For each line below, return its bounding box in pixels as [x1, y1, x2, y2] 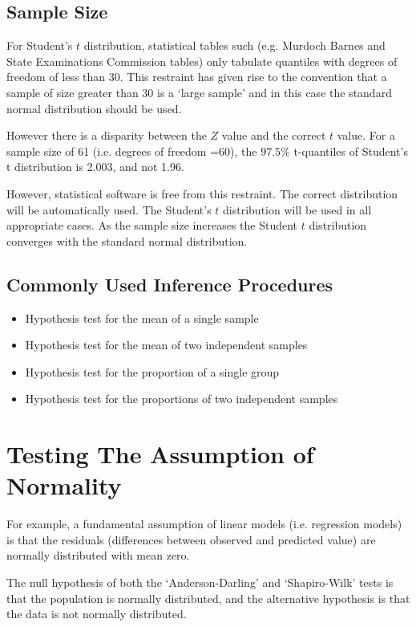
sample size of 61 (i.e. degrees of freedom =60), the [6, 142, 257, 159]
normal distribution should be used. [6, 100, 182, 116]
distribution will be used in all [223, 201, 372, 218]
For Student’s [6, 37, 73, 54]
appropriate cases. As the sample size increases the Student [6, 217, 298, 234]
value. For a [337, 127, 395, 144]
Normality [6, 469, 122, 502]
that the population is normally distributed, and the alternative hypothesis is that [6, 589, 410, 606]
